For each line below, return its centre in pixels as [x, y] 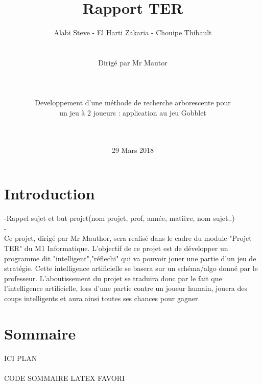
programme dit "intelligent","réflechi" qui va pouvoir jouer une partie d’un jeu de [130, 258]
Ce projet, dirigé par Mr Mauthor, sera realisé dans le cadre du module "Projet [128, 238]
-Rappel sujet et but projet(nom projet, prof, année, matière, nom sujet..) [120, 218]
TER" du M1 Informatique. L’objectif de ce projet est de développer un [116, 248]
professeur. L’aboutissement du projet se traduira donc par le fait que [113, 278]
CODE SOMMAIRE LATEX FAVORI [65, 378]
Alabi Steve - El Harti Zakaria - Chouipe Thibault [133, 32]
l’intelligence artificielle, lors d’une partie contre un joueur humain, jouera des [126, 288]
